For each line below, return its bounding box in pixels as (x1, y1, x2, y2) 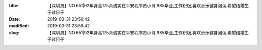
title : (9, 3, 19, 8)
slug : (9, 29, 19, 36)
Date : (9, 16, 20, 22)
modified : (9, 23, 29, 29)
